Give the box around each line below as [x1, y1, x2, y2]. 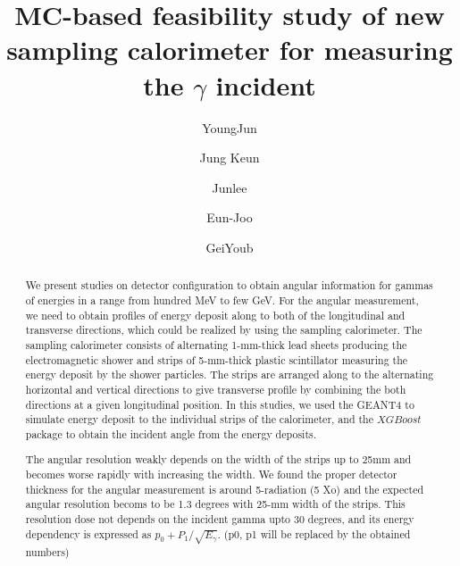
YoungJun [202, 118, 257, 137]
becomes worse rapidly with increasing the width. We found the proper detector [25, 467, 397, 482]
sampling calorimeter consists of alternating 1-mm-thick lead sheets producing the [25, 337, 407, 352]
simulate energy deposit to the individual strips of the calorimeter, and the [25, 412, 373, 427]
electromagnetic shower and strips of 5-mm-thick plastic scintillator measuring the [25, 352, 408, 367]
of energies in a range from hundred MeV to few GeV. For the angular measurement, [25, 292, 419, 307]
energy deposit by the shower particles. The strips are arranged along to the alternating [25, 367, 434, 382]
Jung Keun [199, 148, 260, 167]
